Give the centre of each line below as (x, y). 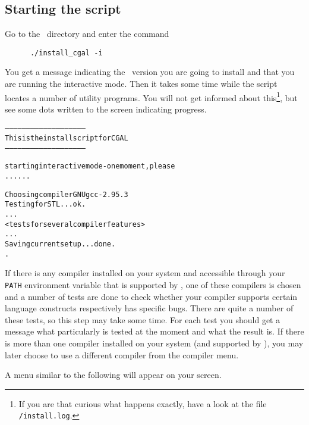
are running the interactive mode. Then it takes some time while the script (141, 84)
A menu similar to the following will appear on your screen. (113, 375)
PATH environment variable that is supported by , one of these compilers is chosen (153, 284)
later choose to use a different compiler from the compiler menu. (122, 354)
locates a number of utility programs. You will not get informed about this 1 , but (151, 96)
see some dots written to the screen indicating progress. (106, 109)
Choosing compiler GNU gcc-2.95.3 (67, 194)
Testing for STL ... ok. (45, 204)
